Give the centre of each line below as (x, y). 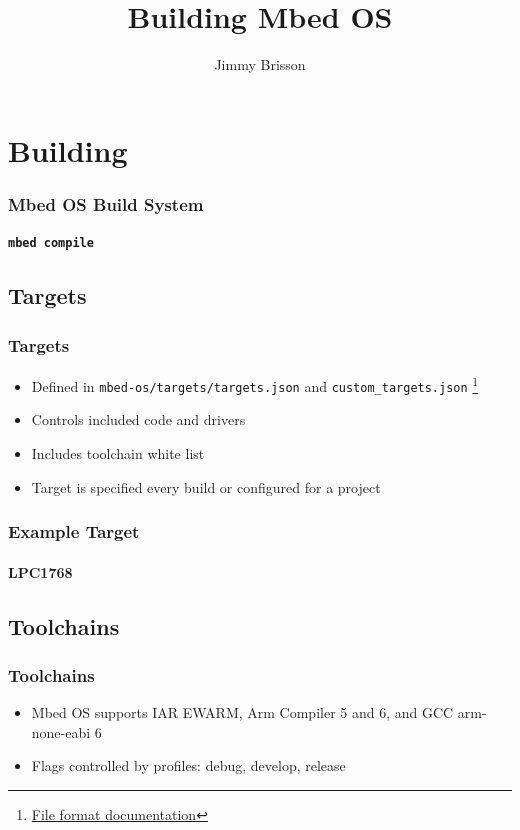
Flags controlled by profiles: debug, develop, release (188, 765)
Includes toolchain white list (118, 452)
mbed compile (51, 243)
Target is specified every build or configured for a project (206, 486)
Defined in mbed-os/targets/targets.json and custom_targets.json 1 (255, 384)
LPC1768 (40, 571)
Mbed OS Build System (106, 203)
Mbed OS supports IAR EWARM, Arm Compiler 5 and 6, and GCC (242, 712)
